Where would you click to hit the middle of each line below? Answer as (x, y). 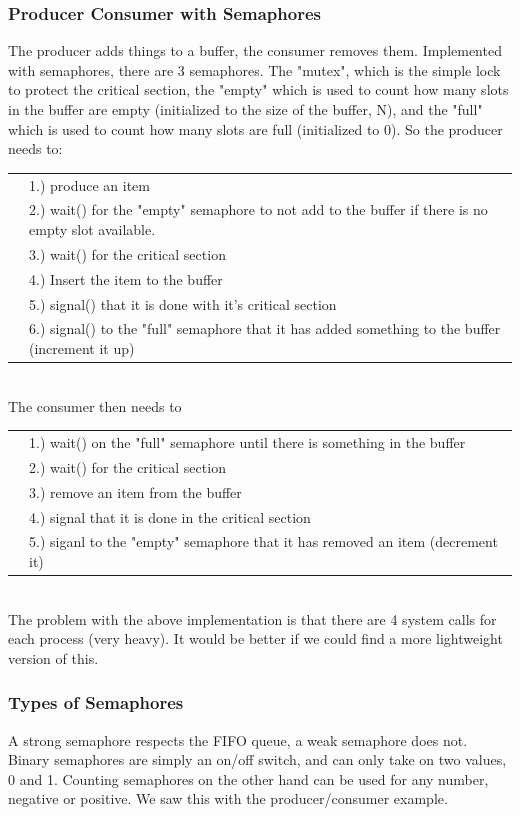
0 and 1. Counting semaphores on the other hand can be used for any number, (248, 778)
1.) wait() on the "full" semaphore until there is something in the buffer (247, 441)
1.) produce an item (89, 184)
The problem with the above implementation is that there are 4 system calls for (252, 618)
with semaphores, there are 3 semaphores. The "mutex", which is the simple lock (254, 69)
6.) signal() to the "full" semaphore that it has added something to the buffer (265, 328)
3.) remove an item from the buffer (135, 491)
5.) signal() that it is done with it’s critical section (183, 303)
